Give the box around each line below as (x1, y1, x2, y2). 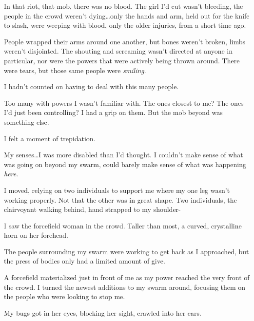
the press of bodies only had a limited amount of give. (4, 256, 165, 266)
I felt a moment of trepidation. (4, 133, 96, 143)
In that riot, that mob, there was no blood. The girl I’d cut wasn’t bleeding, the (4, 1, 243, 11)
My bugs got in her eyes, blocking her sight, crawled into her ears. (4, 307, 201, 318)
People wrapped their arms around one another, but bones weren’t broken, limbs (4, 36, 246, 46)
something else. (4, 116, 49, 127)
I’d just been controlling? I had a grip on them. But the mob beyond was (4, 107, 223, 117)
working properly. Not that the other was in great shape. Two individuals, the (4, 194, 237, 205)
